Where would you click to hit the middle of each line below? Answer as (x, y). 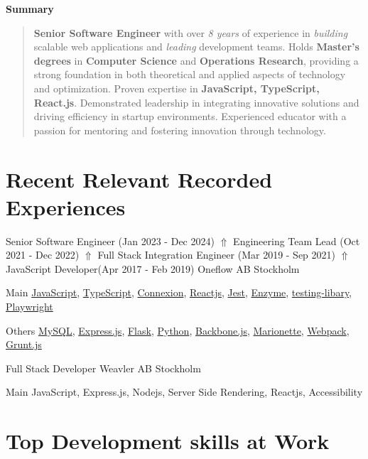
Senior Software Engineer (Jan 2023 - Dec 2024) (110, 241)
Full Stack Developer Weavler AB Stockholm (103, 368)
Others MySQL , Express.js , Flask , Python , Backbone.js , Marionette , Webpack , (178, 330)
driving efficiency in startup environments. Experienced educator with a (190, 116)
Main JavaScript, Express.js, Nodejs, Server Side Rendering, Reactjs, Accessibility (184, 392)
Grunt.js (24, 344)
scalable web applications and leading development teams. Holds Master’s (196, 47)
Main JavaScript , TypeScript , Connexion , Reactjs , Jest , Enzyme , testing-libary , (179, 292)
